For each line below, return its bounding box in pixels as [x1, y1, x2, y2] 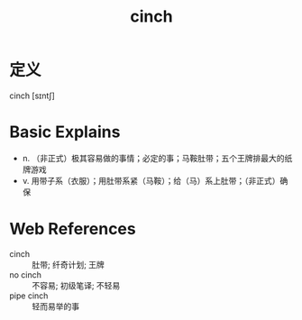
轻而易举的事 [32, 300, 79, 312]
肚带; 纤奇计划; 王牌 [32, 259, 105, 270]
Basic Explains [9, 122, 121, 142]
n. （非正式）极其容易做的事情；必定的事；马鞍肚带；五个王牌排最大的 [22, 152, 286, 163]
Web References [9, 219, 137, 240]
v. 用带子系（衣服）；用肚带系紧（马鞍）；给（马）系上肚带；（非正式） [22, 175, 281, 186]
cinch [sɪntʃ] [9, 90, 56, 101]
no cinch [9, 269, 42, 280]
